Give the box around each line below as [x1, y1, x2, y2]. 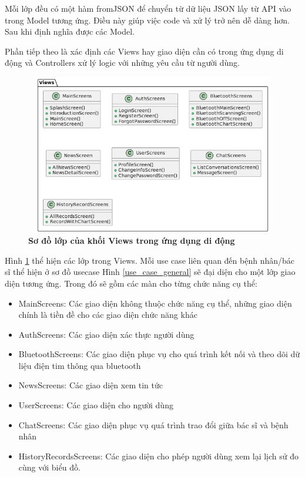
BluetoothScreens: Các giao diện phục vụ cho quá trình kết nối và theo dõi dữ [18, 348, 300, 360]
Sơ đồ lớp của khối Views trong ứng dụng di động [28, 234, 235, 247]
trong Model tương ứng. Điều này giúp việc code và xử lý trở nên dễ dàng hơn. [5, 14, 290, 26]
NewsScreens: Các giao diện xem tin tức [18, 379, 163, 391]
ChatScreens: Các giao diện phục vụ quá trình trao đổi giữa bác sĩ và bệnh [18, 418, 289, 431]
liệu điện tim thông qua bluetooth [18, 359, 141, 371]
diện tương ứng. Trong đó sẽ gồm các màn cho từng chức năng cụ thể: [5, 277, 257, 289]
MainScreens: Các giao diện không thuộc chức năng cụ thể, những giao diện [18, 297, 292, 309]
